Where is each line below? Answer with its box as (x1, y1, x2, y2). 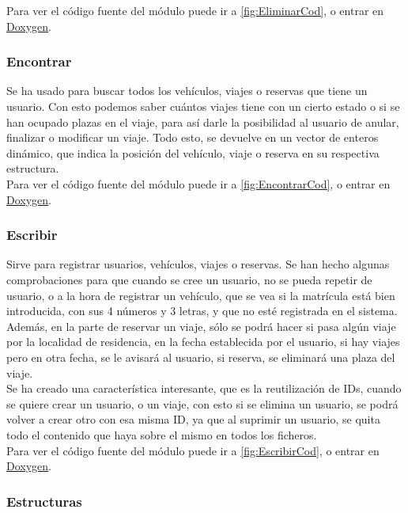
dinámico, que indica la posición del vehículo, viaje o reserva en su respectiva (6, 144, 380, 161)
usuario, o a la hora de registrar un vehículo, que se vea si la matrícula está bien (6, 287, 395, 303)
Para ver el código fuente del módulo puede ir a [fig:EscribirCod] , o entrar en (6, 442, 380, 458)
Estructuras (6, 491, 82, 511)
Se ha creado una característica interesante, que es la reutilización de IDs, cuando (6, 380, 402, 397)
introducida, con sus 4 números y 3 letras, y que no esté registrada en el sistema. (6, 302, 398, 319)
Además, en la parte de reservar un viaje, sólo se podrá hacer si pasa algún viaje (6, 317, 396, 334)
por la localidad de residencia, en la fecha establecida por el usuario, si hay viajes (6, 333, 400, 350)
